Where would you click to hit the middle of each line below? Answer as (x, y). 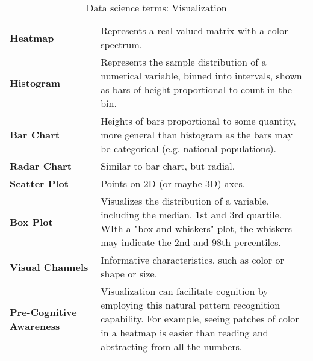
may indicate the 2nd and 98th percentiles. (191, 242)
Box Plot (31, 221)
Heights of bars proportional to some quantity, (198, 121)
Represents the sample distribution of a (184, 62)
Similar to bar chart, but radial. (168, 166)
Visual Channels (49, 267)
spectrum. (122, 44)
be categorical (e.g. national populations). (188, 148)
